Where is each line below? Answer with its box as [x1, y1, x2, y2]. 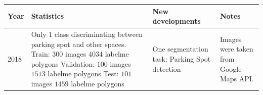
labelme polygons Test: [48, 68, 119, 79]
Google [220, 63, 242, 74]
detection [152, 63, 181, 74]
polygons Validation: [31, 58, 95, 69]
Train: [31, 49, 50, 59]
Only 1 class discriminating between [31, 28, 143, 39]
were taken [220, 43, 253, 54]
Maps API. [220, 73, 254, 84]
